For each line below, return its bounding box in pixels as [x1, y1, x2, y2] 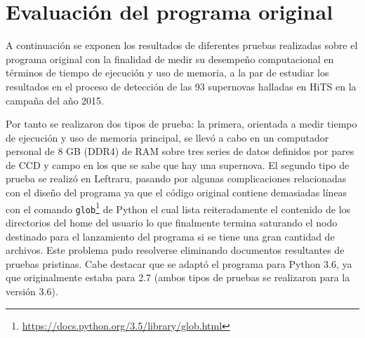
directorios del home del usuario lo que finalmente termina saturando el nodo [6, 215, 338, 229]
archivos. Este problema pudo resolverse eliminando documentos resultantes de [6, 243, 345, 257]
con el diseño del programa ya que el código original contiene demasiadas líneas [6, 185, 347, 200]
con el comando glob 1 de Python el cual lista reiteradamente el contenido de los [6, 199, 351, 216]
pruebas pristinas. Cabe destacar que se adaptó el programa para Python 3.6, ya [6, 256, 352, 271]
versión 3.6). [6, 283, 58, 298]
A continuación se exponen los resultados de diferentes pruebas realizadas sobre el [6, 38, 358, 53]
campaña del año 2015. [6, 93, 104, 107]
